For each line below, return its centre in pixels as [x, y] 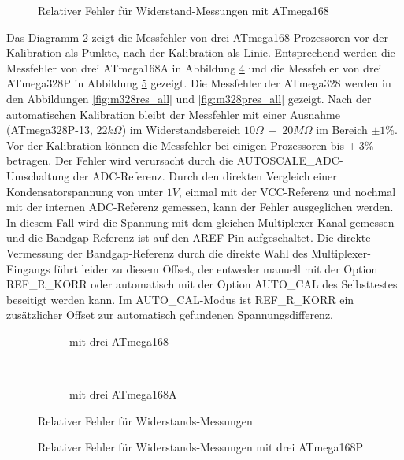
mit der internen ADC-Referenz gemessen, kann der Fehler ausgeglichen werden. [200, 207]
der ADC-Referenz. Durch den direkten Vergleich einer [205, 175]
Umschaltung [38, 175]
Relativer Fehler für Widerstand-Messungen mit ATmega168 [183, 10]
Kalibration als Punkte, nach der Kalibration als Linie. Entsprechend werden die [201, 52]
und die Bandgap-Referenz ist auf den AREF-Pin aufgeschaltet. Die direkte [189, 237]
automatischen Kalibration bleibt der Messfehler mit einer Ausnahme [173, 114]
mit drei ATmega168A [123, 394]
